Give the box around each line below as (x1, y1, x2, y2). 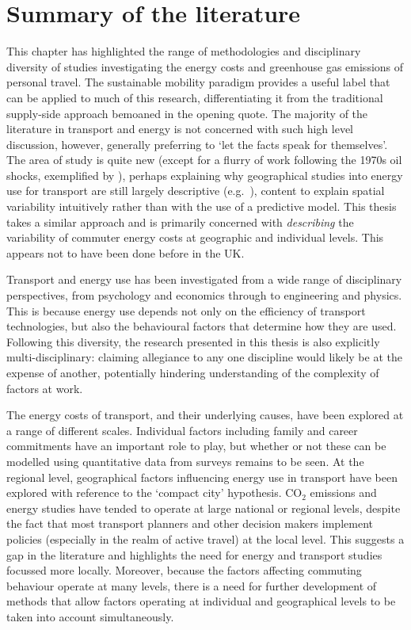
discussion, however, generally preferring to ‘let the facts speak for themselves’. (6, 136, 388, 152)
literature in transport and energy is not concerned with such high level (6, 120, 353, 137)
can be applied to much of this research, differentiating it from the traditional (6, 89, 383, 105)
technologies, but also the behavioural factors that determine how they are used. (6, 318, 397, 334)
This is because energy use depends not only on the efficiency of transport (6, 302, 366, 319)
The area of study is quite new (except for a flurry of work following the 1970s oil (6, 151, 402, 168)
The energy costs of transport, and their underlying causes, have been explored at (6, 407, 404, 423)
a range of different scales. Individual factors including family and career (6, 422, 358, 438)
